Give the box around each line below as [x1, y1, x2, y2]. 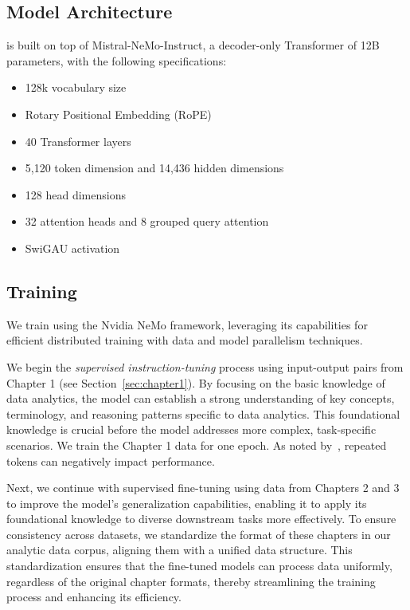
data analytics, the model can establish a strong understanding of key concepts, [6, 390, 395, 407]
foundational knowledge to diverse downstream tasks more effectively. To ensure [6, 510, 396, 527]
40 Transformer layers [25, 132, 131, 149]
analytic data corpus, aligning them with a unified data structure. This [6, 541, 353, 558]
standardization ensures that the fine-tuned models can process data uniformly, [6, 557, 392, 574]
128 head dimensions [25, 186, 126, 203]
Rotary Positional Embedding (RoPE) [25, 105, 212, 122]
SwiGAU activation [25, 239, 120, 256]
